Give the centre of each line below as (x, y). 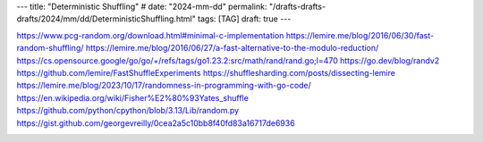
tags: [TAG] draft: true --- (244, 19)
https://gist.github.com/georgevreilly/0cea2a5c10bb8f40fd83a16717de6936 (156, 123)
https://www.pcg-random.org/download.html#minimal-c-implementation (150, 35)
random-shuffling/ (50, 48)
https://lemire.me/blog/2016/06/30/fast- (360, 35)
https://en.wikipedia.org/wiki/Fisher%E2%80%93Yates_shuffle (133, 97)
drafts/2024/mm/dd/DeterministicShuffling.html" (106, 19)
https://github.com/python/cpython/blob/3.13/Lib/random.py (128, 111)
